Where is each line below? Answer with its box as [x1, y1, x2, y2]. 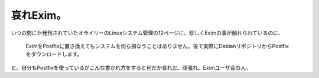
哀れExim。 [11, 9, 67, 22]
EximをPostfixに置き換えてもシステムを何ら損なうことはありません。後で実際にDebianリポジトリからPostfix [25, 42, 289, 49]
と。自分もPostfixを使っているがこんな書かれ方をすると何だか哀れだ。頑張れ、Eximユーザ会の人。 [11, 64, 251, 71]
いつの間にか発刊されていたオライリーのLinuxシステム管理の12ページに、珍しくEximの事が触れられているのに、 [11, 29, 284, 36]
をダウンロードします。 [25, 50, 83, 58]
